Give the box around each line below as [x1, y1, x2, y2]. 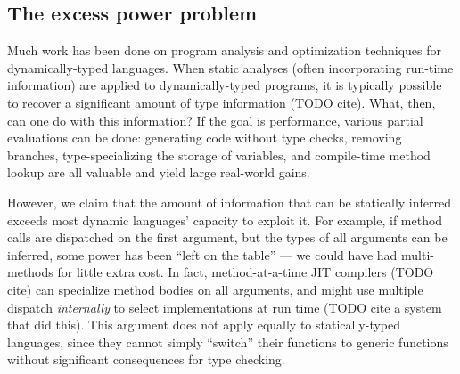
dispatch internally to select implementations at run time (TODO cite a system [7, 297, 442, 316]
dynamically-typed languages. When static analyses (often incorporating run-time [7, 58, 454, 77]
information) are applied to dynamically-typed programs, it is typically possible [7, 76, 442, 94]
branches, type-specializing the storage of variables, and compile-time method [7, 145, 431, 164]
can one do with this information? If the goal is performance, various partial [7, 110, 423, 129]
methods [7, 263, 53, 281]
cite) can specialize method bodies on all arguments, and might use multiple [7, 280, 423, 298]
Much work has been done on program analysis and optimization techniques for [7, 41, 441, 60]
